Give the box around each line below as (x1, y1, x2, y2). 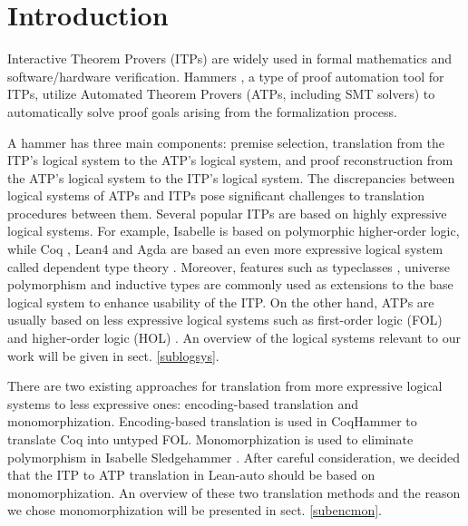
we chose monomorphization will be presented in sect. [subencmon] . (7, 501, 382, 520)
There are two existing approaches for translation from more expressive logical (7, 376, 443, 395)
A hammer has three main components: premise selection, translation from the (7, 132, 444, 151)
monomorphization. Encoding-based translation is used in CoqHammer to (7, 412, 417, 431)
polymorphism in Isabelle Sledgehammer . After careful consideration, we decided (7, 447, 460, 466)
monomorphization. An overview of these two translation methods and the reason (7, 482, 461, 502)
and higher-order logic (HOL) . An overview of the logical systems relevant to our (7, 328, 461, 347)
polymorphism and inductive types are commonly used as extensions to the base (7, 275, 453, 294)
